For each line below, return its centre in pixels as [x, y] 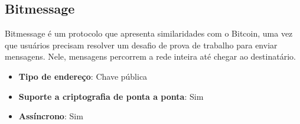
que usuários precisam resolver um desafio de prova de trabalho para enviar [141, 45]
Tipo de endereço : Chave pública [83, 76]
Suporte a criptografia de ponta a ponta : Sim [111, 96]
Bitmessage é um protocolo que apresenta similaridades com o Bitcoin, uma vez [149, 33]
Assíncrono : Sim [51, 116]
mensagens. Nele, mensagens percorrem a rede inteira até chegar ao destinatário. [150, 56]
